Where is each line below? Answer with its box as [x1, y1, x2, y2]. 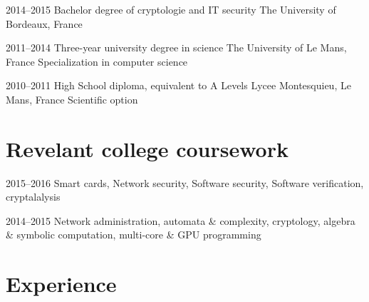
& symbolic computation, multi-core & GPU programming [6, 227, 261, 242]
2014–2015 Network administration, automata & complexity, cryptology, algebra [6, 213, 355, 228]
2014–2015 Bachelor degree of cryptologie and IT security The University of [6, 2, 336, 16]
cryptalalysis [6, 189, 61, 204]
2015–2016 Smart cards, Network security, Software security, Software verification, [6, 175, 364, 190]
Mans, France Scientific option [6, 91, 138, 106]
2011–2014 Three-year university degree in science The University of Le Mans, [6, 40, 347, 55]
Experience [6, 269, 117, 298]
